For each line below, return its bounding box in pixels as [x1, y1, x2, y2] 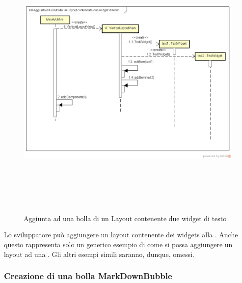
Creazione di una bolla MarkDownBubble [4, 270, 172, 282]
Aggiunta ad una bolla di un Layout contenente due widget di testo [24, 213, 227, 223]
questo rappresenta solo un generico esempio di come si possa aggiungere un [4, 239, 233, 249]
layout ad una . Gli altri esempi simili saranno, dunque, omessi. [4, 249, 194, 259]
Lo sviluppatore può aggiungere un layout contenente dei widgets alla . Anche [4, 229, 238, 240]
